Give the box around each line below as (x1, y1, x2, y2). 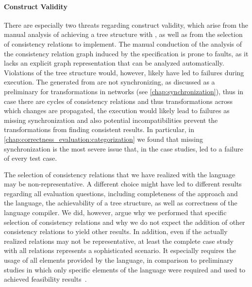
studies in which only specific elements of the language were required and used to (4, 264, 246, 274)
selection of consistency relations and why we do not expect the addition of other (4, 217, 245, 227)
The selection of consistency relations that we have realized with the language (4, 169, 235, 179)
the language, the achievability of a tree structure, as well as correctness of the (4, 198, 237, 208)
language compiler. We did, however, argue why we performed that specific (4, 207, 227, 218)
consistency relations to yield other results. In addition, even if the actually (4, 226, 228, 236)
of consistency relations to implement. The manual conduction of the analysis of (4, 38, 242, 49)
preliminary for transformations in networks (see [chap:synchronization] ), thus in (4, 86, 244, 96)
